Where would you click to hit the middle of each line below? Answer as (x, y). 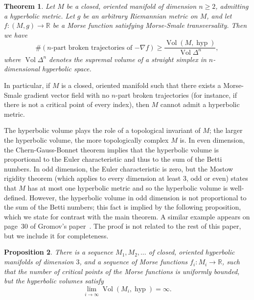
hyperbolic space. (67, 69)
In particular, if (27, 85)
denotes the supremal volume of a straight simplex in (128, 59)
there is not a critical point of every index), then (77, 104)
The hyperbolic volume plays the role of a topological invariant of (102, 130)
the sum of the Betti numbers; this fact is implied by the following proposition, (123, 207)
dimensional (22, 69)
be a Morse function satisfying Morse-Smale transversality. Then (150, 25)
